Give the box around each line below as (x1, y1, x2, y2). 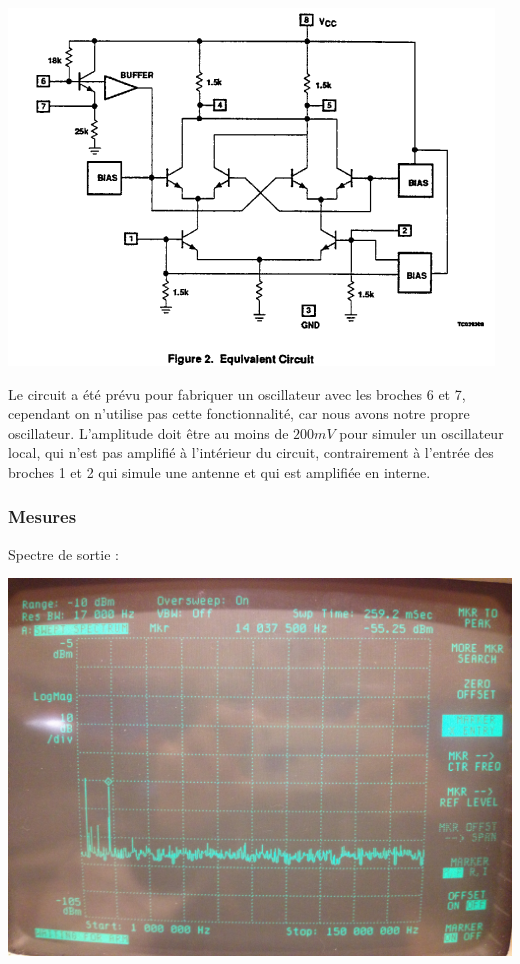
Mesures (8, 504, 77, 529)
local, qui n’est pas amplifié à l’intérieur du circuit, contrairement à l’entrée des (8, 442, 494, 463)
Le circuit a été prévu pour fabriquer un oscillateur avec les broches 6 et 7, (8, 383, 466, 404)
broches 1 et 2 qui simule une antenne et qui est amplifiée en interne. (8, 461, 431, 482)
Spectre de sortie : (8, 543, 119, 564)
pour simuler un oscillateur (339, 422, 504, 443)
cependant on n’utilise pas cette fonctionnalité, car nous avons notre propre (8, 403, 470, 424)
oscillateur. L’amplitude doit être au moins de (8, 422, 289, 443)
